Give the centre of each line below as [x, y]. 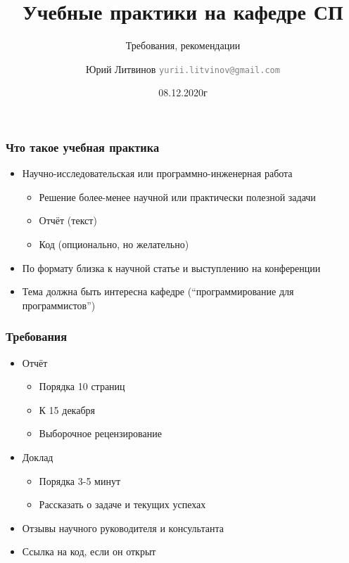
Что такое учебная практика [83, 147]
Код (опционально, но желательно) [114, 244]
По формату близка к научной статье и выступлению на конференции [171, 267]
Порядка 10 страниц [82, 386]
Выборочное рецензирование [100, 433]
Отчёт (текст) [68, 220]
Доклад [38, 457]
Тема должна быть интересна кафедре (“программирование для [158, 291]
